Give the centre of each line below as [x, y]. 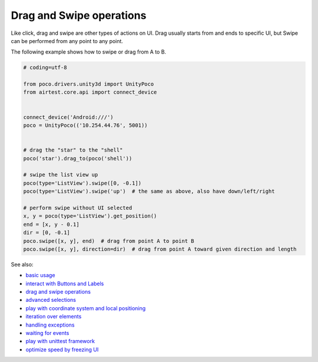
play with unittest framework [60, 341]
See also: [22, 264]
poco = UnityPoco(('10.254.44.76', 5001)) [85, 126]
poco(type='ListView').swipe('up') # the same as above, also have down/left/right [149, 191]
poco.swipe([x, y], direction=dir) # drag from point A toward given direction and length [160, 249]
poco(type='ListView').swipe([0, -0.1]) [82, 183]
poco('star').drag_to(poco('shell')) [78, 158]
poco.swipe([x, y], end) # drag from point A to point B [109, 241]
